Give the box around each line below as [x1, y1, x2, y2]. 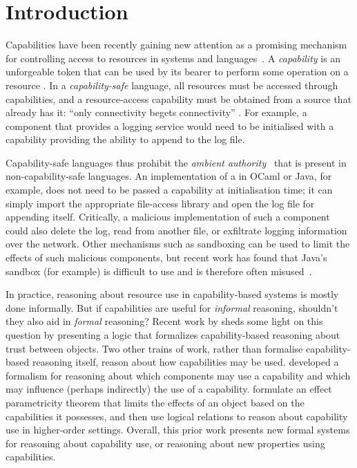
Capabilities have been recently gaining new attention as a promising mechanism [6, 37, 347, 52]
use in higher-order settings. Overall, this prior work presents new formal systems [6, 422, 350, 437]
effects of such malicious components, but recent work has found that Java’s [6, 250, 327, 265]
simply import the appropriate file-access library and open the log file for [6, 196, 315, 210]
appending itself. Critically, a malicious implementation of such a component [6, 209, 330, 224]
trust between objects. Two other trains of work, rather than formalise [6, 341, 303, 355]
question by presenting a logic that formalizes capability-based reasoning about [6, 328, 340, 341]
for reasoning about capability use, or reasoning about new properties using [6, 436, 325, 450]
